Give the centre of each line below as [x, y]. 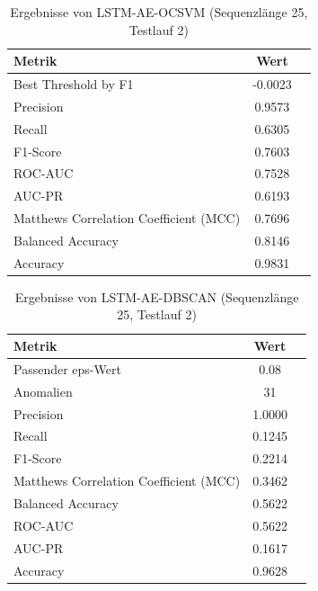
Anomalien [43, 391]
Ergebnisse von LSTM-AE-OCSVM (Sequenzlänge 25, [159, 12]
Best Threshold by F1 [74, 84]
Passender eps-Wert [67, 368]
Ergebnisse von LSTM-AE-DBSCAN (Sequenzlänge [157, 296]
